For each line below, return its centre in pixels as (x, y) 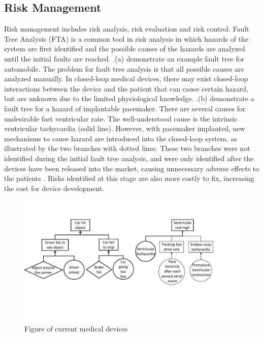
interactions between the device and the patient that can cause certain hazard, (126, 88)
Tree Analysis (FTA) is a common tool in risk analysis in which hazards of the (126, 38)
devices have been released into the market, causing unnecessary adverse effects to (132, 168)
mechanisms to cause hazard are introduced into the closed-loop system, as (121, 138)
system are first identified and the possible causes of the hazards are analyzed (125, 49)
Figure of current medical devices (76, 329)
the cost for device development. (54, 188)
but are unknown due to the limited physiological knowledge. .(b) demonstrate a (129, 98)
